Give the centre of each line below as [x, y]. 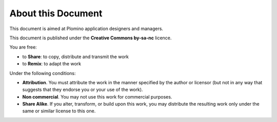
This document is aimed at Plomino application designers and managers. [86, 29]
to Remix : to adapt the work [52, 64]
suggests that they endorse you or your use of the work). [83, 90]
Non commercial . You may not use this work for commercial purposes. [97, 96]
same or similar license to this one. [59, 111]
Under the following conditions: [43, 73]
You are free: [23, 47]
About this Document [56, 13]
